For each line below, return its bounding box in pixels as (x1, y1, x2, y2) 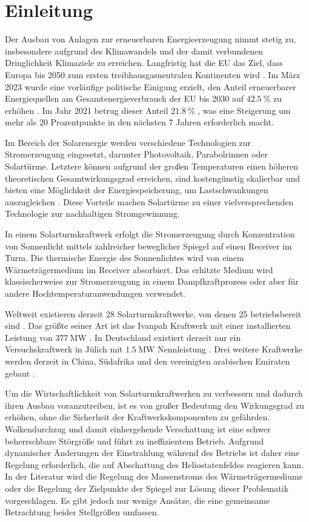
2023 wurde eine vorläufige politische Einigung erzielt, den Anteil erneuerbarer (5, 80, 296, 93)
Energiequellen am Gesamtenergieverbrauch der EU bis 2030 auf (5, 92, 244, 105)
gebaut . (5, 366, 35, 379)
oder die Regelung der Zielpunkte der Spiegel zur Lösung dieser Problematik (5, 481, 289, 494)
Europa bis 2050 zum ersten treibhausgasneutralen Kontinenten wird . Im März (5, 68, 301, 81)
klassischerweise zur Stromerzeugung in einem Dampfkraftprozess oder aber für (5, 275, 299, 288)
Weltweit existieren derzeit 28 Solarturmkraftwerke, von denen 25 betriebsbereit (5, 307, 302, 320)
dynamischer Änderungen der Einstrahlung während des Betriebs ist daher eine (5, 446, 300, 459)
